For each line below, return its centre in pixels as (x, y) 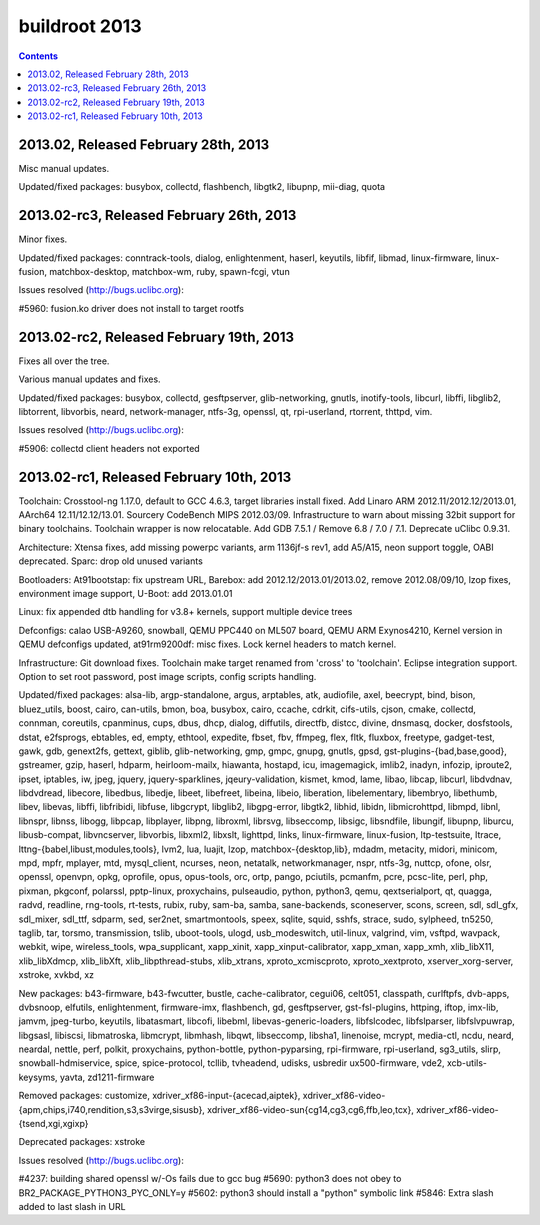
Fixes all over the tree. (64, 361)
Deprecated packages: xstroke (81, 1142)
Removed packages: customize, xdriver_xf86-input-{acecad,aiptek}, (159, 1096)
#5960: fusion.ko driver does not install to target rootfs (131, 308)
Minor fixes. (43, 239)
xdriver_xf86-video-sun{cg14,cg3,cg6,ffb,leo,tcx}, (310, 1109)
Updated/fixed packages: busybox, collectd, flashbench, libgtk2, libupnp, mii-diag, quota (201, 187)
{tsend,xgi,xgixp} (53, 1124)
